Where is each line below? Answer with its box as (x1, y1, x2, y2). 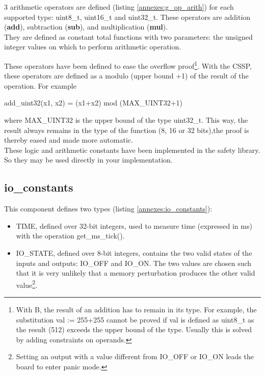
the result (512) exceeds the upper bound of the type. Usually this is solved (16, 324, 252, 335)
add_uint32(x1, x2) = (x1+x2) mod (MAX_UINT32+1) (4, 97, 183, 108)
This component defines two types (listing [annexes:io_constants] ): (4, 203, 213, 214)
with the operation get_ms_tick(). (16, 230, 125, 241)
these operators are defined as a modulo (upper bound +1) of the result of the (4, 70, 249, 81)
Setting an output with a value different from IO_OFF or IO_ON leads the (16, 351, 254, 362)
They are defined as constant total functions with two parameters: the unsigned (4, 31, 253, 42)
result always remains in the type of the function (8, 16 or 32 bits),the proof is (4, 124, 249, 135)
